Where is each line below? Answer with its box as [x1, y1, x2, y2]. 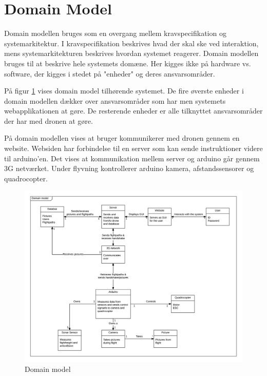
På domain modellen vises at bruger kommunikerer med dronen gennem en [4, 133, 240, 143]
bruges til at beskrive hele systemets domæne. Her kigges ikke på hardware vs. [4, 58, 251, 68]
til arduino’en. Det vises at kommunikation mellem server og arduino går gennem [4, 153, 260, 163]
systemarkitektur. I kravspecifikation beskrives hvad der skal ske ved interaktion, [4, 37, 259, 48]
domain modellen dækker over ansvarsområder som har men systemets [4, 95, 226, 106]
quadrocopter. [4, 173, 48, 183]
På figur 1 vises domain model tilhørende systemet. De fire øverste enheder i [4, 85, 244, 96]
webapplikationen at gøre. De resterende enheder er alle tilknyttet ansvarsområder [4, 105, 263, 116]
